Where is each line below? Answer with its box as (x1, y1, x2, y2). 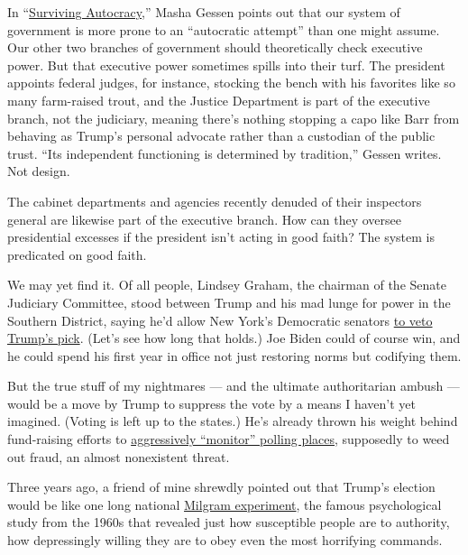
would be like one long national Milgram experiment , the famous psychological (7, 495, 442, 513)
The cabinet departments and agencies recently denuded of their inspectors (7, 191, 422, 210)
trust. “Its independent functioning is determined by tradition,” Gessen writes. (7, 143, 442, 162)
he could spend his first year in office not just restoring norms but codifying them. (7, 346, 462, 365)
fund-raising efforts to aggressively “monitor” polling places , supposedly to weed (7, 430, 450, 449)
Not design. (7, 162, 70, 180)
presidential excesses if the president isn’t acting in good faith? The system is (7, 227, 436, 246)
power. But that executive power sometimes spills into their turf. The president (7, 55, 445, 74)
